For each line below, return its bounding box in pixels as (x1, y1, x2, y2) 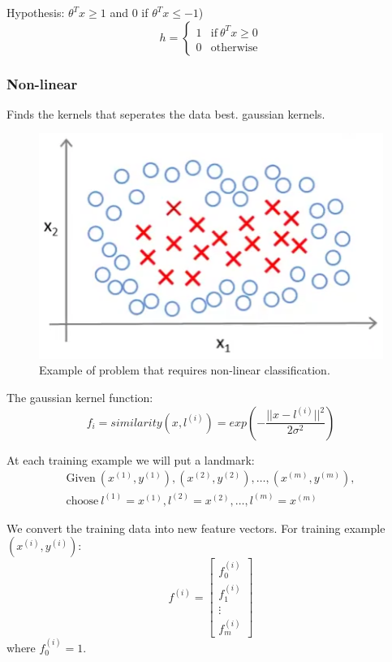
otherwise (210, 41, 258, 54)
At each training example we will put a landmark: (6, 451, 255, 468)
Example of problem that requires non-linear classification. (39, 361, 330, 379)
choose (66, 495, 99, 507)
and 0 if (110, 4, 149, 20)
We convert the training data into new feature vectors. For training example (6, 519, 386, 536)
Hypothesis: (6, 4, 65, 20)
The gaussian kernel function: (6, 388, 153, 405)
